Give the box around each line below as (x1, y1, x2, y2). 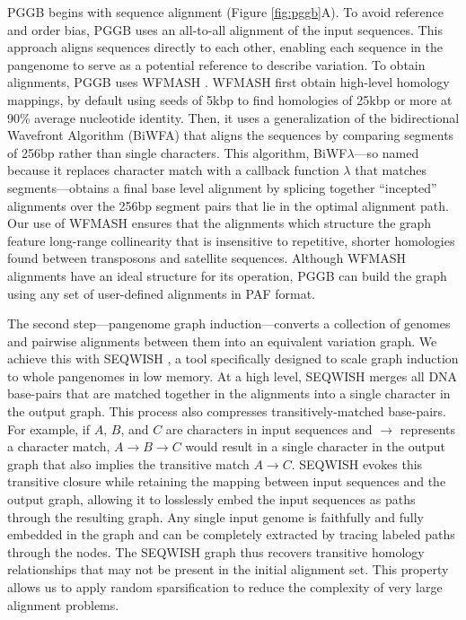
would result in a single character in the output (185, 437, 445, 456)
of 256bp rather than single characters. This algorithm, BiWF (7, 143, 347, 162)
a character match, (7, 437, 110, 456)
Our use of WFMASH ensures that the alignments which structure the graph (7, 214, 432, 232)
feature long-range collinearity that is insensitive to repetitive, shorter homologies (7, 231, 455, 249)
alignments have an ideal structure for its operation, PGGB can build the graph (7, 266, 447, 284)
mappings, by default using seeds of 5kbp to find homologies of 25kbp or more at (7, 90, 453, 109)
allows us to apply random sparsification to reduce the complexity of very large (7, 578, 443, 596)
